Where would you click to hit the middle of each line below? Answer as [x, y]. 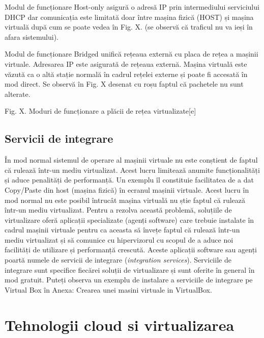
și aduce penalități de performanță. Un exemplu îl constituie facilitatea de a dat [129, 180]
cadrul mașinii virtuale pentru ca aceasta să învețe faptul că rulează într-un [122, 230]
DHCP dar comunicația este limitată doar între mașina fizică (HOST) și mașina [129, 17]
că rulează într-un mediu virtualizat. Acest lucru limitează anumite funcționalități [132, 170]
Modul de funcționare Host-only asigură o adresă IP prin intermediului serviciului [132, 7]
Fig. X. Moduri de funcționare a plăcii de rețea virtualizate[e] [100, 111]
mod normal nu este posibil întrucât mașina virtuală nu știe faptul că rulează [125, 200]
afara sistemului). [32, 36]
